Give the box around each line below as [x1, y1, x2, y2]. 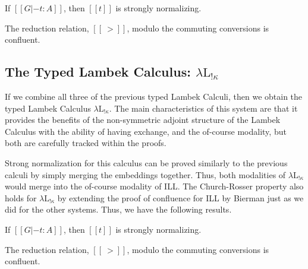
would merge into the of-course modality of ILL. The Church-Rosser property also [5, 180, 304, 192]
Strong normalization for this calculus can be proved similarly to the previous [5, 156, 288, 169]
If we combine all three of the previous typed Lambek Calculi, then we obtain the [5, 90, 303, 102]
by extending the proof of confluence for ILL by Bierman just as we [57, 191, 304, 204]
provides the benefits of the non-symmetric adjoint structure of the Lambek [5, 113, 281, 126]
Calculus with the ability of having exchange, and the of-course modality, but [5, 125, 287, 137]
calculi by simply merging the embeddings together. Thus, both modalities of [5, 168, 286, 181]
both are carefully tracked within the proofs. [5, 137, 166, 149]
